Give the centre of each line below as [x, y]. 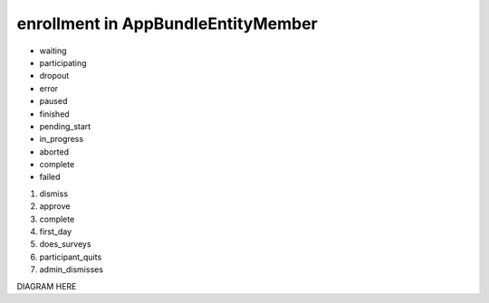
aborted [54, 151]
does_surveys [65, 244]
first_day [56, 232]
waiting [53, 51]
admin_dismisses [72, 270]
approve [55, 206]
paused [53, 101]
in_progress [62, 139]
